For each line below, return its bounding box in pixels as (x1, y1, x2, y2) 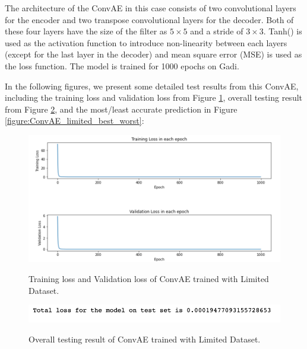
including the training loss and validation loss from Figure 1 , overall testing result (5, 91, 303, 104)
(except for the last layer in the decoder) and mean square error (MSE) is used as (5, 48, 302, 60)
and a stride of (190, 25, 243, 37)
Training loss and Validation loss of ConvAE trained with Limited (29, 273, 269, 285)
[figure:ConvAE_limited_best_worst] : (5, 114, 144, 127)
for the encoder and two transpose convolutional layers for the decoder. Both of (5, 13, 294, 25)
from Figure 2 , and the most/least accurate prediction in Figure (5, 103, 238, 115)
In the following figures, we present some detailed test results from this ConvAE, (5, 79, 299, 92)
